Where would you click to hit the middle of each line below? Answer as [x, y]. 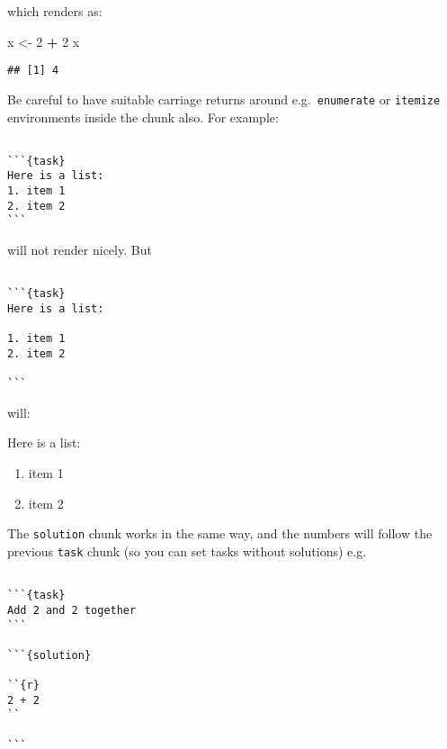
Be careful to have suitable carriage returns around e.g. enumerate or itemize [224, 99]
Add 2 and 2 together [72, 610]
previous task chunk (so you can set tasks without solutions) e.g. [187, 550]
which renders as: [55, 11]
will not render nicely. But [80, 250]
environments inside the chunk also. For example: [143, 117]
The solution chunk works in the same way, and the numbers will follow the [220, 533]
